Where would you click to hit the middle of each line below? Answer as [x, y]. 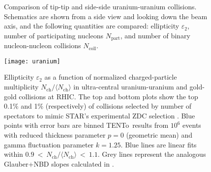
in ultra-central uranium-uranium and [130, 87]
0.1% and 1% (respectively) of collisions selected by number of [98, 106]
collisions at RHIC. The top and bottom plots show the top [108, 96]
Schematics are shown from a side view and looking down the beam [106, 16]
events [192, 125]
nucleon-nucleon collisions [43, 45]
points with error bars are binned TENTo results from [86, 125]
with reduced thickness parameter [55, 135]
